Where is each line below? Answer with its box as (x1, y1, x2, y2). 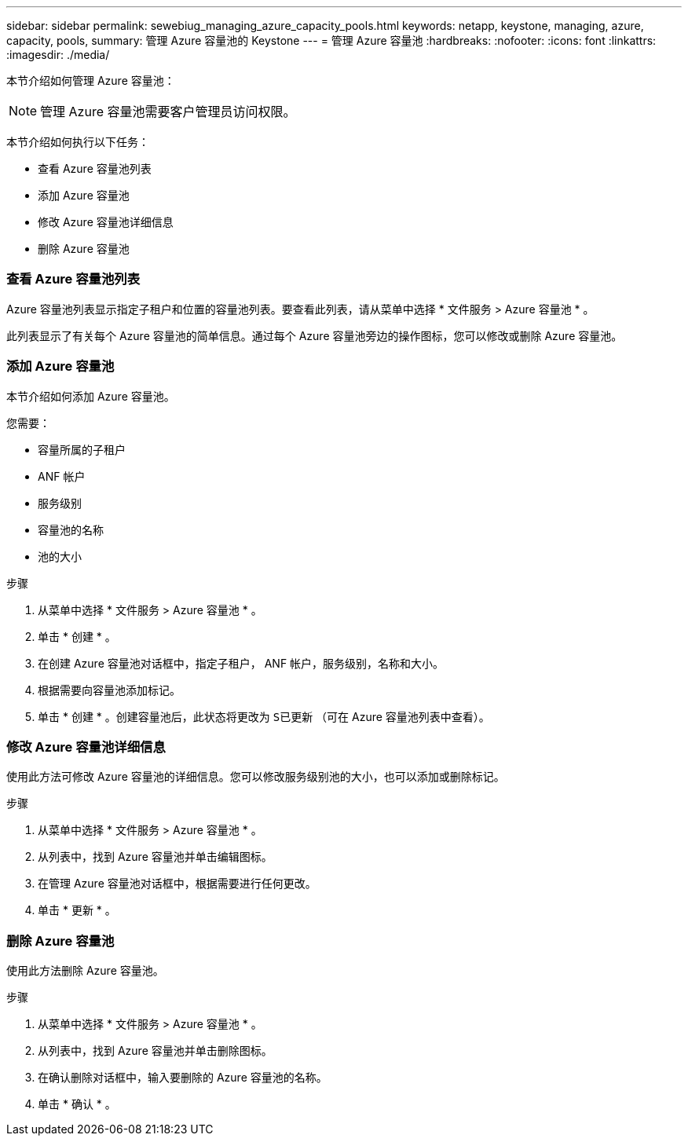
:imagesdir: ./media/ (6, 48, 110, 61)
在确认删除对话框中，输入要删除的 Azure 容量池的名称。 (38, 1071, 328, 1084)
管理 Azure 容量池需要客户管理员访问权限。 (40, 104, 296, 119)
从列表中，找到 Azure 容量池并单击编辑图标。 (38, 850, 273, 864)
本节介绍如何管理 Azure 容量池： (6, 74, 175, 87)
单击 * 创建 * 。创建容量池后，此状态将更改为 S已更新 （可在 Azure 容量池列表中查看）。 (38, 709, 490, 723)
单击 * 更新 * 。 (38, 903, 116, 917)
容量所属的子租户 (38, 442, 126, 456)
